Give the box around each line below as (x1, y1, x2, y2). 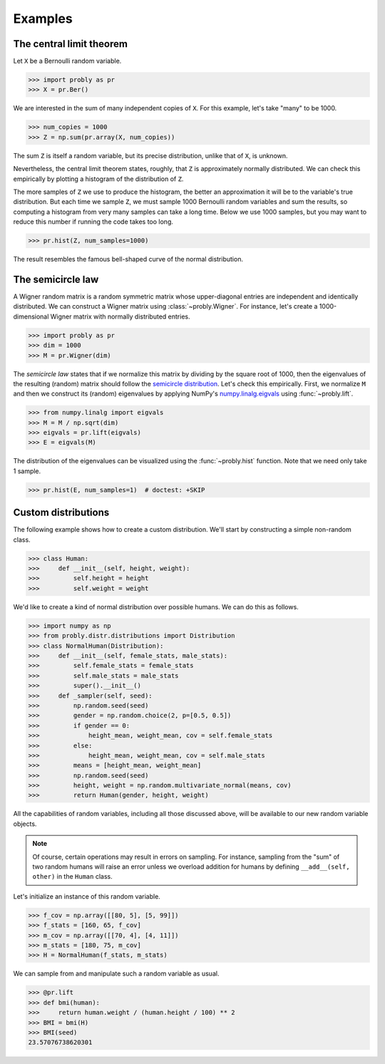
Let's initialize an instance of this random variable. (13, 892, 160, 901)
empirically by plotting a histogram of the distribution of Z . (13, 175, 184, 183)
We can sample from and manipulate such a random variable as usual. (13, 969, 220, 978)
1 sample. (13, 467, 41, 475)
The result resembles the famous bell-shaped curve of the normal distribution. (13, 255, 244, 264)
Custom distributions (13, 507, 110, 519)
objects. (13, 820, 37, 828)
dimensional (13, 312, 49, 321)
